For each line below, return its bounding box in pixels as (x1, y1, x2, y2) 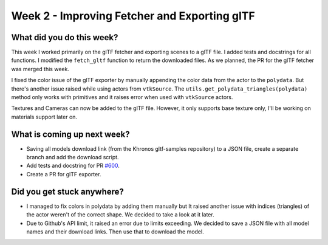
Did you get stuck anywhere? (11, 186, 125, 197)
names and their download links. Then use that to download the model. (26, 228, 204, 235)
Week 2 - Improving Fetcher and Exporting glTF (11, 9, 255, 22)
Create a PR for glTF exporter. (26, 170, 101, 178)
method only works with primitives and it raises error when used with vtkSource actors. (11, 94, 233, 101)
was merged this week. (11, 65, 70, 72)
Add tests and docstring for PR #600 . (26, 162, 120, 170)
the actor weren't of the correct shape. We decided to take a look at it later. (26, 211, 215, 218)
